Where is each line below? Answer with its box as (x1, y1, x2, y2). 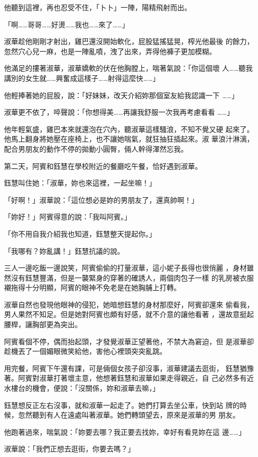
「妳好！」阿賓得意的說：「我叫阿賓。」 (4, 211, 131, 222)
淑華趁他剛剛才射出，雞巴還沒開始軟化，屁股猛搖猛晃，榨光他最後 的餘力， (4, 36, 254, 47)
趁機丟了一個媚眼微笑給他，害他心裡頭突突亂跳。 (4, 346, 167, 356)
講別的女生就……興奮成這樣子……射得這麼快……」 (4, 72, 160, 83)
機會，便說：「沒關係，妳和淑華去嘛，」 (32, 383, 160, 393)
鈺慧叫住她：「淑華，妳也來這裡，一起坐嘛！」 (4, 177, 156, 188)
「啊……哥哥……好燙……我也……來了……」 (4, 19, 129, 29)
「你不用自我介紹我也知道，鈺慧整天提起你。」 (4, 228, 156, 239)
